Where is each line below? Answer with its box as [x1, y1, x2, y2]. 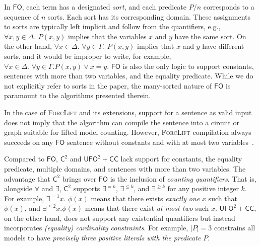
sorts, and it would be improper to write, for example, [4, 50, 171, 61]
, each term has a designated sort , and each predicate [22, 2, 186, 12]
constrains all [214, 222, 255, 233]
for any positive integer [167, 183, 239, 194]
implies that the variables [68, 31, 147, 41]
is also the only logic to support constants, [122, 60, 254, 71]
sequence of [4, 11, 39, 22]
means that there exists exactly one [91, 193, 200, 203]
